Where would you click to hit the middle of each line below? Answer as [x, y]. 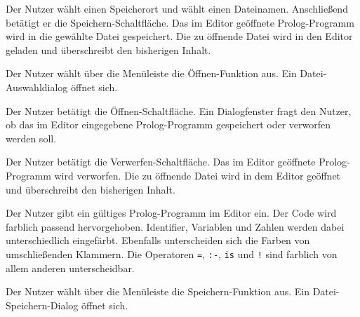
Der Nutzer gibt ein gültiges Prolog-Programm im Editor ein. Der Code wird [171, 213]
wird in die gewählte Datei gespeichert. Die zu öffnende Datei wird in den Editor [179, 36]
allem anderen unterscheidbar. [70, 268]
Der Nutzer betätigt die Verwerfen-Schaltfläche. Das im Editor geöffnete [161, 162]
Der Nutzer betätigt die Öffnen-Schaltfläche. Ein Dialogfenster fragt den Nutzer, [179, 110]
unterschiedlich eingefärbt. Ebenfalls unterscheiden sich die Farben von [158, 240]
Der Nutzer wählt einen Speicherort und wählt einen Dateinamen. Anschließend [177, 8]
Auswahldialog [37, 87]
